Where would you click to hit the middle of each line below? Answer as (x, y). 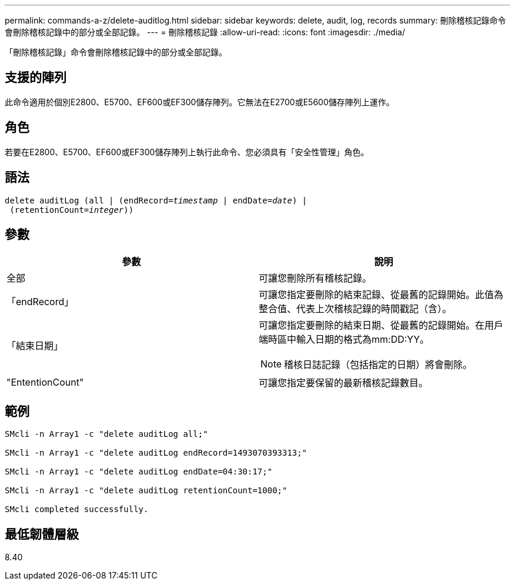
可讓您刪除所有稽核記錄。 (315, 278)
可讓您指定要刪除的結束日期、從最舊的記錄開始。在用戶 (381, 325)
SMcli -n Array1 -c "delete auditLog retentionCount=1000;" (146, 491)
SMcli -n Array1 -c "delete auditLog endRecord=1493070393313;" (156, 453)
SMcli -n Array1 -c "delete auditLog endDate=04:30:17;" (139, 472)
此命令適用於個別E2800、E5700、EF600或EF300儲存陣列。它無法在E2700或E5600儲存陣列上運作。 (200, 102)
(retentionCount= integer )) (72, 210)
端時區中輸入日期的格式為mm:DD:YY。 (344, 340)
